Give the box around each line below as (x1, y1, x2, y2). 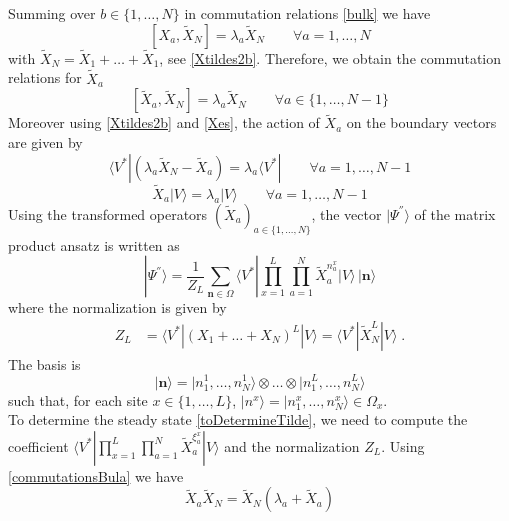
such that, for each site (8, 389, 148, 410)
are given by (8, 132, 83, 153)
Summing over (8, 3, 96, 23)
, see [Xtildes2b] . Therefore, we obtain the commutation (159, 47, 502, 68)
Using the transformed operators (8, 203, 208, 224)
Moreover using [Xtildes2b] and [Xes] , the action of (8, 112, 320, 133)
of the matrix (414, 203, 496, 224)
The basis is (8, 353, 81, 374)
